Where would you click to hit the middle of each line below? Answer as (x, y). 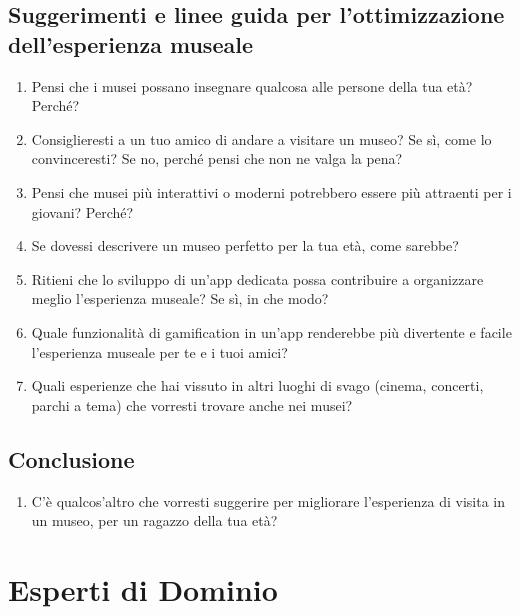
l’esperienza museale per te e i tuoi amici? (159, 351)
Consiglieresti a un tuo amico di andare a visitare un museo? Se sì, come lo (261, 138)
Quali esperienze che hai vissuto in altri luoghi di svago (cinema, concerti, (257, 385)
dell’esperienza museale (130, 43)
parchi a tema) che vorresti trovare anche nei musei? (192, 404)
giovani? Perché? (82, 211)
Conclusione (71, 458)
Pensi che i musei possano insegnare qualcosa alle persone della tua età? (252, 85)
